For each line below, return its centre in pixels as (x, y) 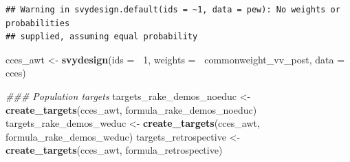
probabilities (38, 23)
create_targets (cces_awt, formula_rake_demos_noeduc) (131, 109)
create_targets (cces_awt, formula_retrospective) (114, 150)
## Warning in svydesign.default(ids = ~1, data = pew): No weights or (173, 10)
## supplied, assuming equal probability (102, 37)
